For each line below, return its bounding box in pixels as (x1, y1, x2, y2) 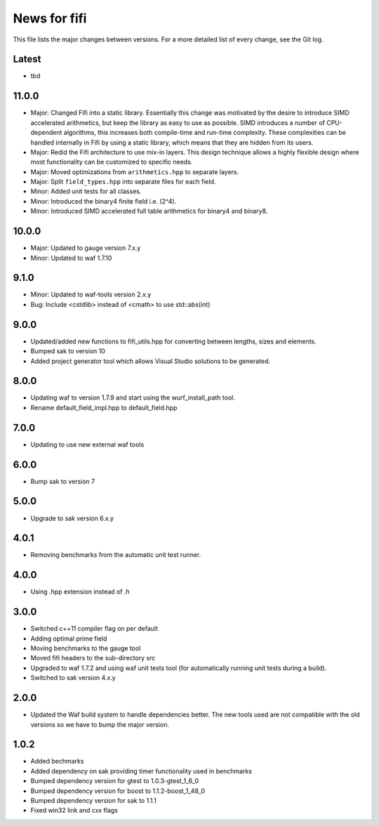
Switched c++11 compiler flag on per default (30, 624, 158, 633)
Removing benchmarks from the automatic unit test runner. (30, 551, 201, 559)
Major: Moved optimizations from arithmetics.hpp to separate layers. (30, 167, 239, 176)
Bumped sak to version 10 (30, 347, 105, 355)
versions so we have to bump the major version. (30, 720, 170, 728)
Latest (13, 53, 41, 65)
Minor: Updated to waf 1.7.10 (30, 254, 112, 262)
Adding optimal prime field (30, 634, 107, 643)
